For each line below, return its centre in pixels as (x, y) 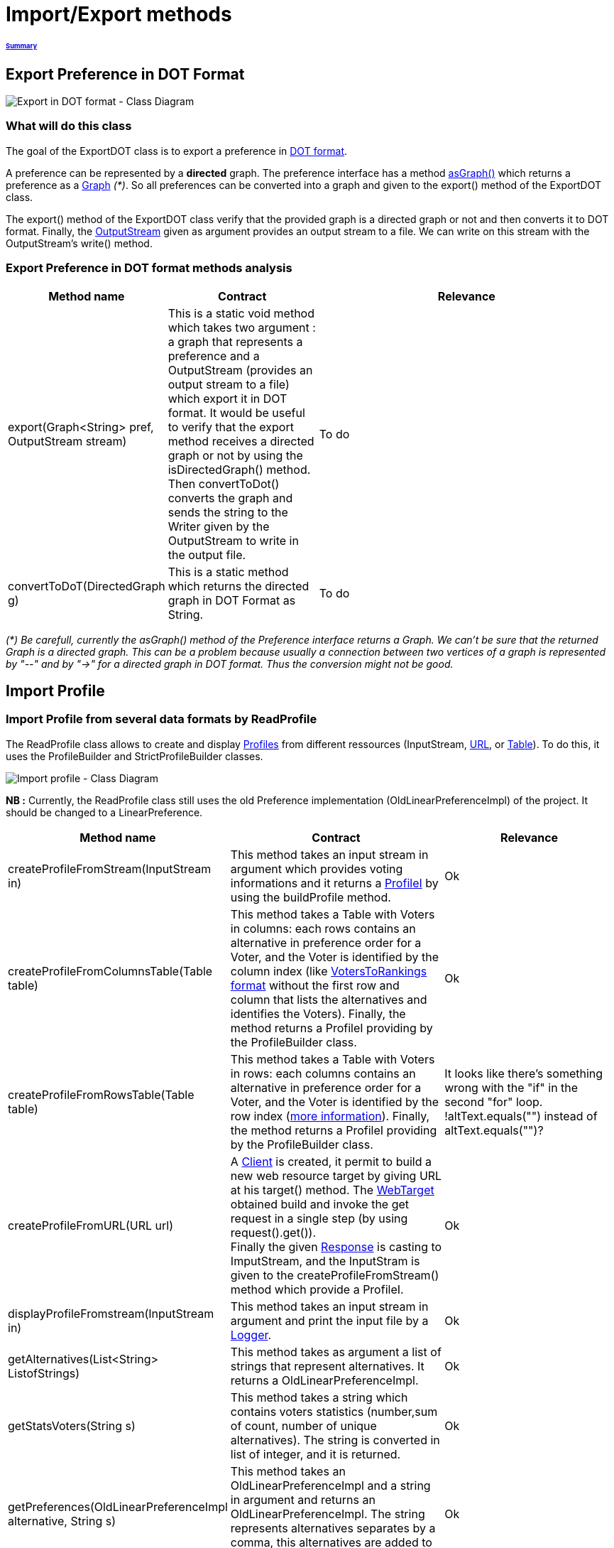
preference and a (214, 356)
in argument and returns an (303, 1499)
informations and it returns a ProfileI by (334, 883)
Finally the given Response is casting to (336, 1246)
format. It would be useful (236, 412)
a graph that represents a (235, 341)
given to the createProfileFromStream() (335, 1275)
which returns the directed (239, 586)
